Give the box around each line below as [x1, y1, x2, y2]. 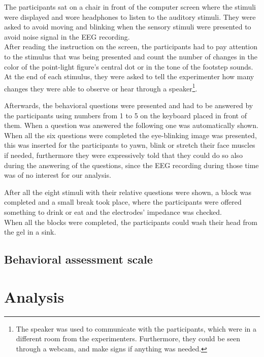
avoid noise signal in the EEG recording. [4, 31, 130, 42]
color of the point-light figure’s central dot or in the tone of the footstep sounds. [4, 61, 253, 72]
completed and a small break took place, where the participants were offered [4, 197, 242, 207]
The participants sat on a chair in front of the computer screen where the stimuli [4, 2, 256, 12]
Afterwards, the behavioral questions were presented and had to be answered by [4, 100, 253, 110]
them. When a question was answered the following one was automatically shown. [4, 120, 258, 131]
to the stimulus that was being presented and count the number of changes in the [4, 51, 257, 61]
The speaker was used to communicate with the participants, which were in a [16, 323, 257, 334]
